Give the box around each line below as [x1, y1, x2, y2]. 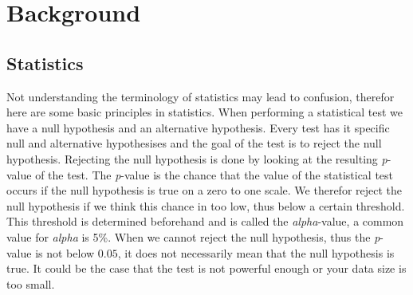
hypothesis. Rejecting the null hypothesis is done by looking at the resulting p [6, 150, 387, 167]
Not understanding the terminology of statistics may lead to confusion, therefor [6, 88, 395, 104]
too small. [6, 275, 55, 292]
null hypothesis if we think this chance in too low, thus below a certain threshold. [6, 197, 405, 214]
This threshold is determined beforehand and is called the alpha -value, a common [6, 213, 404, 230]
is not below [35, 244, 95, 261]
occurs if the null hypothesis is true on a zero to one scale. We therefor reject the [6, 182, 403, 199]
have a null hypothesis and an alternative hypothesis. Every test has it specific [6, 119, 390, 136]
